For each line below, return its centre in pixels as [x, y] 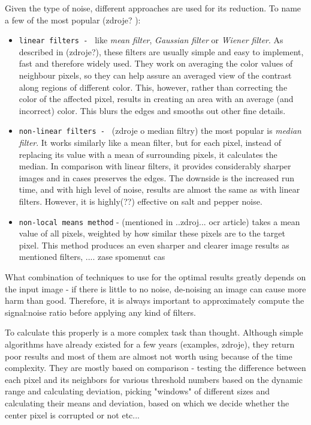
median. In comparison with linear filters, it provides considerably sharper [155, 166]
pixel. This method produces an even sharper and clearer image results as [154, 245]
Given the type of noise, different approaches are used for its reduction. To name [153, 8]
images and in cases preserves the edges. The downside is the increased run [157, 177]
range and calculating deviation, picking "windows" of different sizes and [138, 391]
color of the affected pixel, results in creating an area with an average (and [156, 99]
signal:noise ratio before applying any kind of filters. [100, 312]
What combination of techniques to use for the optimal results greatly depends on [155, 277]
